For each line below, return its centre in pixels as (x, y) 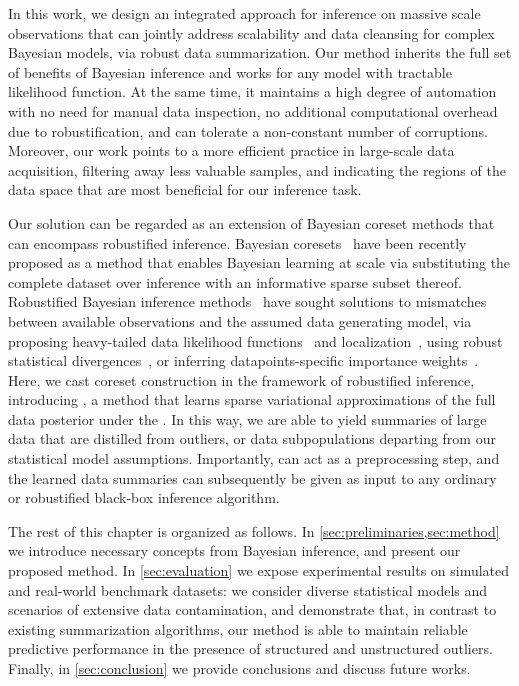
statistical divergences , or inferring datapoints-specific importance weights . (243, 360)
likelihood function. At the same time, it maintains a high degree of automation (252, 91)
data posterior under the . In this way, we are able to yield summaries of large (247, 418)
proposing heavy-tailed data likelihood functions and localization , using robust (255, 340)
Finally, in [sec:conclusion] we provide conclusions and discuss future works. (239, 668)
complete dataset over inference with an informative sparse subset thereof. (235, 281)
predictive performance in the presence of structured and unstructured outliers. (250, 648)
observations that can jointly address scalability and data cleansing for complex (251, 32)
